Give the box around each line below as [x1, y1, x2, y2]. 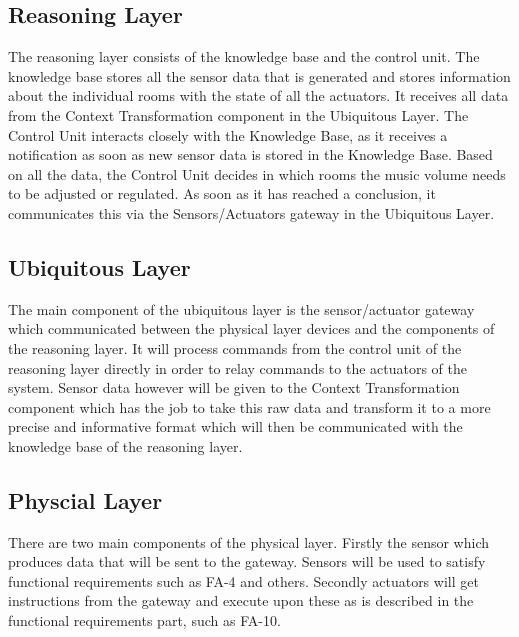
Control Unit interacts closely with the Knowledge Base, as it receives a [8, 124, 448, 145]
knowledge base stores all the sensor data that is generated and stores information [8, 65, 511, 86]
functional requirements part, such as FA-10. [8, 610, 281, 631]
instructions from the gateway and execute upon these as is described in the [8, 590, 474, 611]
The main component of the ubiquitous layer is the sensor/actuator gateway [8, 298, 475, 319]
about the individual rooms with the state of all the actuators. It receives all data [8, 85, 509, 106]
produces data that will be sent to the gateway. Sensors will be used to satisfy [8, 551, 486, 572]
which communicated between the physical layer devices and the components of [8, 318, 495, 339]
